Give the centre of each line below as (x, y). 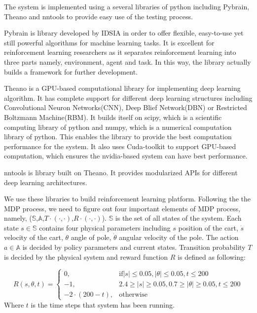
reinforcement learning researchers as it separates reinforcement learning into (120, 52)
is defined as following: (212, 256)
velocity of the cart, (34, 237)
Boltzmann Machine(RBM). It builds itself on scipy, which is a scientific (113, 117)
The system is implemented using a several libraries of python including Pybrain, (127, 6)
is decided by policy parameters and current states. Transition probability (134, 247)
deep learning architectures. (46, 182)
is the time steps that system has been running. (103, 304)
